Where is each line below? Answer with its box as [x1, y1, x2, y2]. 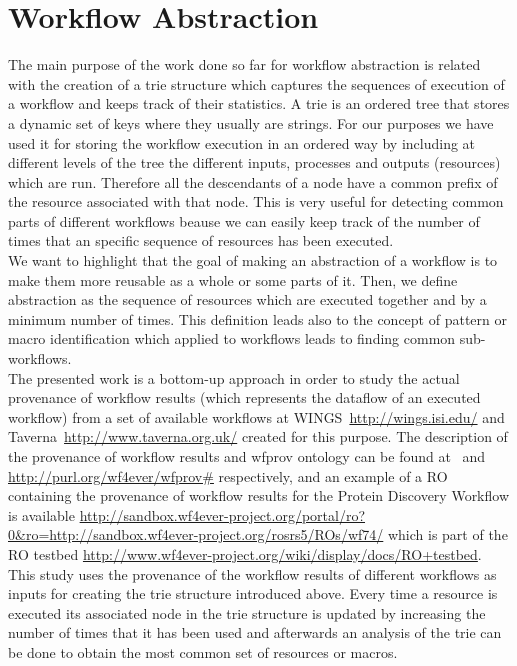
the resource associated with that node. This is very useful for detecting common [8, 191, 504, 212]
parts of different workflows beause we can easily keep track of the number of [8, 210, 480, 231]
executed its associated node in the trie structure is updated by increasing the [8, 602, 486, 623]
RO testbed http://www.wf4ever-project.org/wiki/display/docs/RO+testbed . [8, 543, 482, 564]
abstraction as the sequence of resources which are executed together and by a [8, 289, 487, 310]
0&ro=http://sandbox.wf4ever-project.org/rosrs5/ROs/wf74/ [8, 524, 384, 545]
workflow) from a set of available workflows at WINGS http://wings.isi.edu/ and [8, 406, 505, 427]
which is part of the [387, 524, 508, 545]
